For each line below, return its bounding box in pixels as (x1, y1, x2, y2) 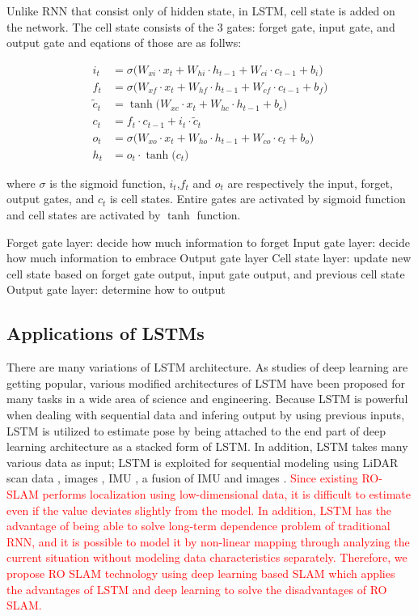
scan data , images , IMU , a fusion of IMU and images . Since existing (6, 469, 358, 486)
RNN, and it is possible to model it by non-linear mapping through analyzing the (6, 533, 410, 550)
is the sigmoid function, (49, 174, 166, 191)
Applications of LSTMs (6, 321, 205, 346)
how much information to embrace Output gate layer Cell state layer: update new (6, 249, 412, 266)
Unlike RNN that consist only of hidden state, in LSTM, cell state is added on (6, 2, 395, 19)
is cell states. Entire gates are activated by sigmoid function (109, 190, 406, 207)
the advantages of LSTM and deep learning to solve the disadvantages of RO (6, 580, 387, 597)
